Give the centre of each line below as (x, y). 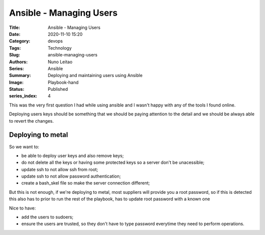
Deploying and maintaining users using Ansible (95, 76)
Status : (17, 89)
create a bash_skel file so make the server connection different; (86, 183)
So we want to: (24, 147)
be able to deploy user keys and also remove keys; (73, 156)
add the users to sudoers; (47, 217)
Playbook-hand (63, 82)
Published (58, 89)
